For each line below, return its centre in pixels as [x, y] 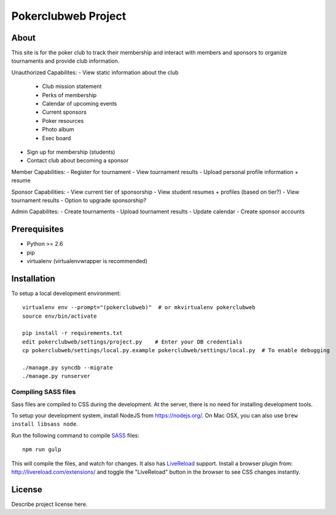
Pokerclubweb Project [69, 16]
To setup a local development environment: [66, 293]
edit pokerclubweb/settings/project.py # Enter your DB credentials [132, 342]
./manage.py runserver [57, 376]
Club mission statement [72, 87]
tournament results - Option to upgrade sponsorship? [79, 200]
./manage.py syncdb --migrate [68, 368]
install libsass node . [45, 424]
